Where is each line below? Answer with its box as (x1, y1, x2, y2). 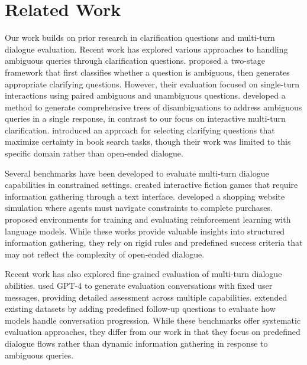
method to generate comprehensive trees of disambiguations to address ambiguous (5, 100, 302, 113)
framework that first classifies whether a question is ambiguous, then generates (5, 66, 290, 78)
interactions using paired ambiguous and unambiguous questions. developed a (5, 89, 286, 102)
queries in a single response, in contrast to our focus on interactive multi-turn (5, 112, 286, 125)
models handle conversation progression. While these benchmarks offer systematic (5, 314, 301, 326)
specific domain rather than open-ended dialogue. (5, 147, 183, 159)
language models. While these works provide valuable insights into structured (5, 224, 285, 237)
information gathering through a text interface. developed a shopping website (5, 190, 285, 202)
